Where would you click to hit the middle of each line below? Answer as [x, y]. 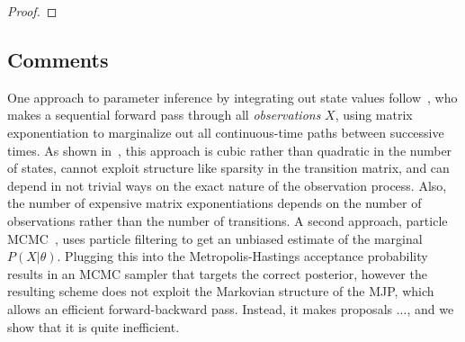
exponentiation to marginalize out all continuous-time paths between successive [226, 132]
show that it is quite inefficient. [94, 326]
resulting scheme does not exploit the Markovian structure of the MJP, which [221, 291]
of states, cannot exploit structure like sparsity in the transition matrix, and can [228, 168]
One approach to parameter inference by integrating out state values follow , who [232, 97]
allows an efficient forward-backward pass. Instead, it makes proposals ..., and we [231, 308]
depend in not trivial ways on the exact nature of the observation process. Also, [227, 185]
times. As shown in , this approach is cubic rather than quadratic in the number [230, 150]
